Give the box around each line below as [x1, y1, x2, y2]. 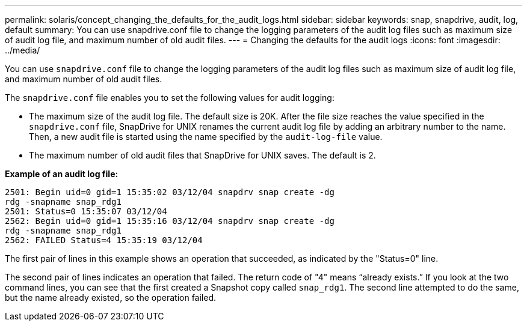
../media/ [5, 45, 40, 55]
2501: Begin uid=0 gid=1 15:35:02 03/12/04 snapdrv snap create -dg [5, 187, 334, 197]
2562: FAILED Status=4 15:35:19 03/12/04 [5, 235, 203, 245]
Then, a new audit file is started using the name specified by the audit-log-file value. [29, 131, 383, 142]
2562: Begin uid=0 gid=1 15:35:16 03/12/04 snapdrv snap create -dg [5, 216, 334, 226]
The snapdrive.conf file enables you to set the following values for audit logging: [5, 92, 334, 103]
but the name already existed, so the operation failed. [5, 292, 217, 303]
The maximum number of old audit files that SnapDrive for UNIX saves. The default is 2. [29, 150, 376, 160]
